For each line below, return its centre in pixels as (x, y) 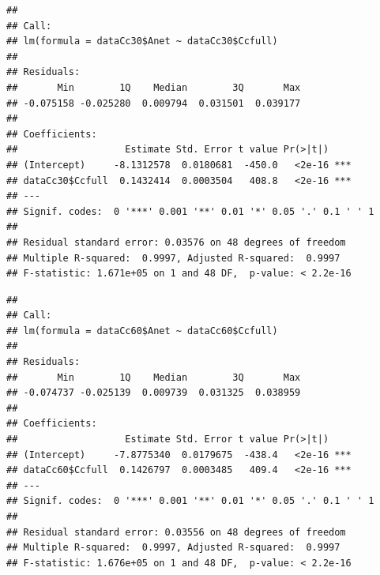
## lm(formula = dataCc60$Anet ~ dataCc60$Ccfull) (142, 331)
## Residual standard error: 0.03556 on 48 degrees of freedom (176, 532)
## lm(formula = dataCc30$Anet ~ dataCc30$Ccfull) (142, 41)
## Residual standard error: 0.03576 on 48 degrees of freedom (176, 242)
